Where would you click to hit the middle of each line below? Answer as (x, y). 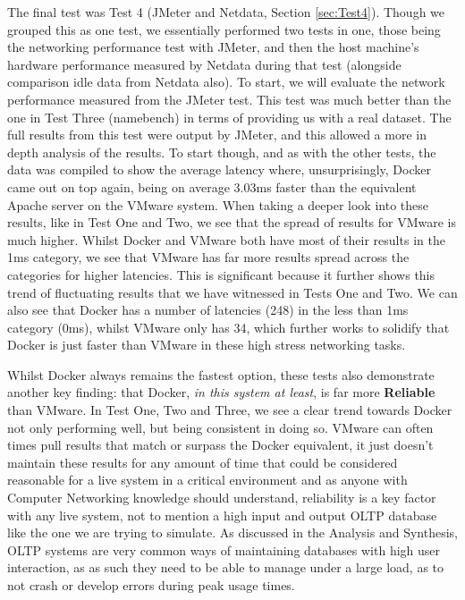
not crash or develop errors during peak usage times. (151, 585)
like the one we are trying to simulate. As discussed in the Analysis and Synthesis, (232, 532)
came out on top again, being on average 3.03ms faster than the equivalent (212, 186)
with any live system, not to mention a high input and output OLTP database (222, 515)
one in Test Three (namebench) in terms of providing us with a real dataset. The (229, 117)
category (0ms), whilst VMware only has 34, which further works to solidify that (228, 327)
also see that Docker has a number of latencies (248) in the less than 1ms (208, 310)
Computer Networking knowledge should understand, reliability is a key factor (222, 498)
